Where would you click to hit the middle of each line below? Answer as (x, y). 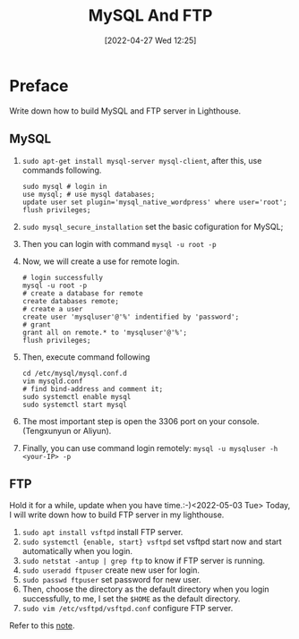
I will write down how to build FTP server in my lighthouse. (117, 515)
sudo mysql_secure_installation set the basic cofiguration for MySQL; (153, 226)
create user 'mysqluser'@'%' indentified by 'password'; (131, 317)
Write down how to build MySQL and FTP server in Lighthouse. (125, 111)
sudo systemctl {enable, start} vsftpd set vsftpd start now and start (152, 541)
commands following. (62, 170)
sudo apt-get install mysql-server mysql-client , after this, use (142, 160)
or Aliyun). (92, 430)
